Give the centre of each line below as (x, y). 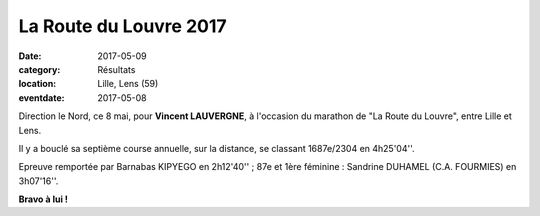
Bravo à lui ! (43, 199)
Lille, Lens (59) (128, 84)
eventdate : (41, 97)
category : (39, 69)
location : (37, 84)
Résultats (116, 69)
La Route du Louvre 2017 (122, 26)
